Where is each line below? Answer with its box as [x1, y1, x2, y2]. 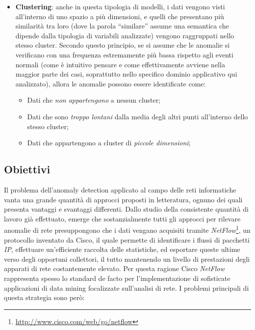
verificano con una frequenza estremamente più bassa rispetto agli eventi [15, 49, 233, 59]
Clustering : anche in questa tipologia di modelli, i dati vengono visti [15, 1, 225, 11]
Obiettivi [4, 162, 51, 177]
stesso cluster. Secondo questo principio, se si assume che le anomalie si [15, 40, 230, 50]
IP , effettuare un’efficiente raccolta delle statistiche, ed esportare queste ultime [4, 244, 240, 254]
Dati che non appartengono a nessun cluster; [27, 95, 161, 105]
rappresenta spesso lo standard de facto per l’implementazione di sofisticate [4, 273, 230, 283]
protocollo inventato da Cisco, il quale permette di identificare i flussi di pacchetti [4, 234, 250, 245]
